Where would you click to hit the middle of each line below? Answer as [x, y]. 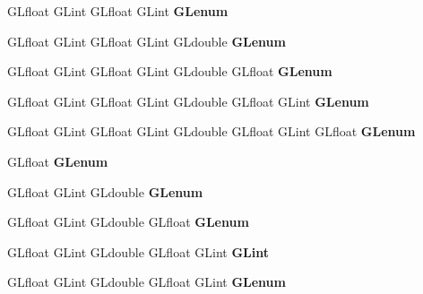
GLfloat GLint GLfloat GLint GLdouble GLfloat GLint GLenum [188, 101]
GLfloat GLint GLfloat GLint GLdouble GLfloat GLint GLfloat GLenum [211, 131]
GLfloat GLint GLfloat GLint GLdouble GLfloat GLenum [170, 71]
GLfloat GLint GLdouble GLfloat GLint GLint [138, 251]
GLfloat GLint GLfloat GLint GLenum [118, 11]
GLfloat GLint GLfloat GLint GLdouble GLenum [147, 41]
